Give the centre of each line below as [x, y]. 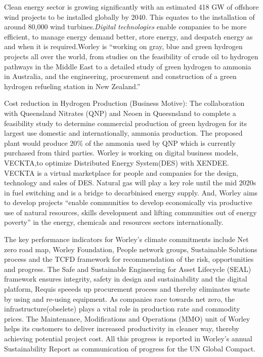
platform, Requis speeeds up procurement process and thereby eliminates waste [127, 289]
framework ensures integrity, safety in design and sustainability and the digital [126, 279]
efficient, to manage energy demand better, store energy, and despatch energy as [128, 36]
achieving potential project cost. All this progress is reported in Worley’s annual [128, 338]
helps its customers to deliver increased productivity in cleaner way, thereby [122, 328]
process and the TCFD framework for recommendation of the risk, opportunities [129, 259]
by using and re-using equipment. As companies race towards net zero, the [119, 299]
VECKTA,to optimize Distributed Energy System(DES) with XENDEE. [117, 162]
